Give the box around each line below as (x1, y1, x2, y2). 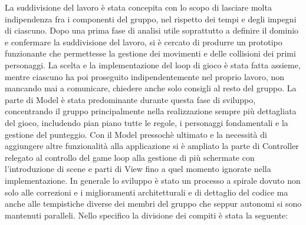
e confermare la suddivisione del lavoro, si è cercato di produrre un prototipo (5, 35, 282, 48)
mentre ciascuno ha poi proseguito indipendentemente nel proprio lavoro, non (5, 70, 285, 82)
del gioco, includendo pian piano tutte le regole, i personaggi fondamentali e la (5, 116, 288, 128)
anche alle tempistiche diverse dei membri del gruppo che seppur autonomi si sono (5, 197, 302, 210)
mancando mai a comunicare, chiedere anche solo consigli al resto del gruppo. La (5, 82, 297, 94)
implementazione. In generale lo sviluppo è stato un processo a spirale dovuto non (5, 174, 301, 186)
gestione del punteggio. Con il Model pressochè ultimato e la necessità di (5, 128, 267, 140)
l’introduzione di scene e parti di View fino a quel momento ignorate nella (5, 163, 271, 175)
